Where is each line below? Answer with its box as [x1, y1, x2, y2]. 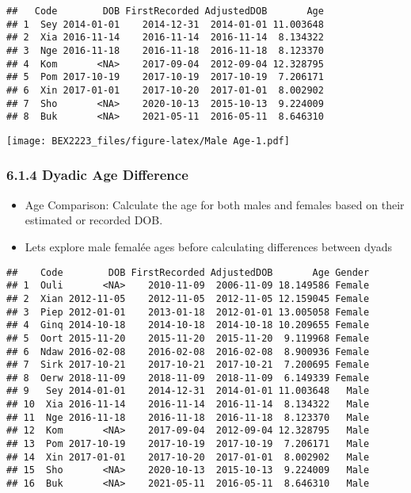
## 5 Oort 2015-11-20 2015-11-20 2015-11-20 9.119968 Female [6, 332, 370, 344]
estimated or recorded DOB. [25, 212, 163, 228]
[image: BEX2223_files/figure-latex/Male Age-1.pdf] [6, 135, 290, 147]
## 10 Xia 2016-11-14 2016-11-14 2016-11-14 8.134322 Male [6, 399, 370, 411]
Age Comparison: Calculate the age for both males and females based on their [25, 196, 405, 212]
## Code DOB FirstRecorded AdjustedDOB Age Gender [6, 266, 370, 278]
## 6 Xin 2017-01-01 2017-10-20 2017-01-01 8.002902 [6, 84, 324, 96]
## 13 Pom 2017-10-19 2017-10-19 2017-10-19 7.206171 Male [6, 438, 370, 450]
